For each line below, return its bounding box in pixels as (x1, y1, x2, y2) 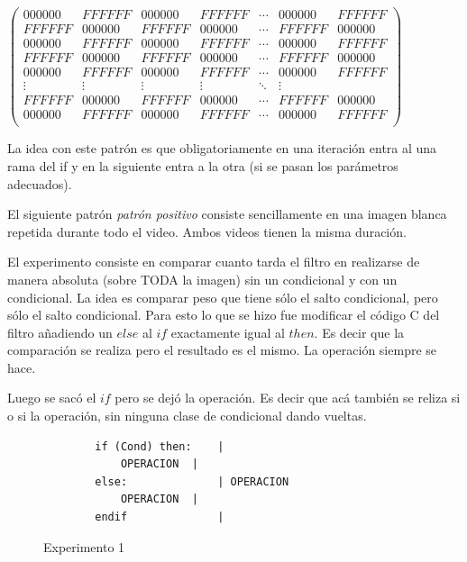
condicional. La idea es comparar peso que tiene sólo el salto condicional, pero (7, 287, 438, 306)
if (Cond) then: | (95, 440, 224, 453)
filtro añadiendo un (7, 322, 113, 341)
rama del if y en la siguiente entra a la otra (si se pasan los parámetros (7, 156, 398, 175)
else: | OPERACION (95, 475, 289, 488)
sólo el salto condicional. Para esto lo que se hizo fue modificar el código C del (7, 305, 440, 324)
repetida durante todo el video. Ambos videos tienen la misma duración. (7, 222, 407, 240)
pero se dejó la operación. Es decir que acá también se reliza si (114, 388, 461, 407)
